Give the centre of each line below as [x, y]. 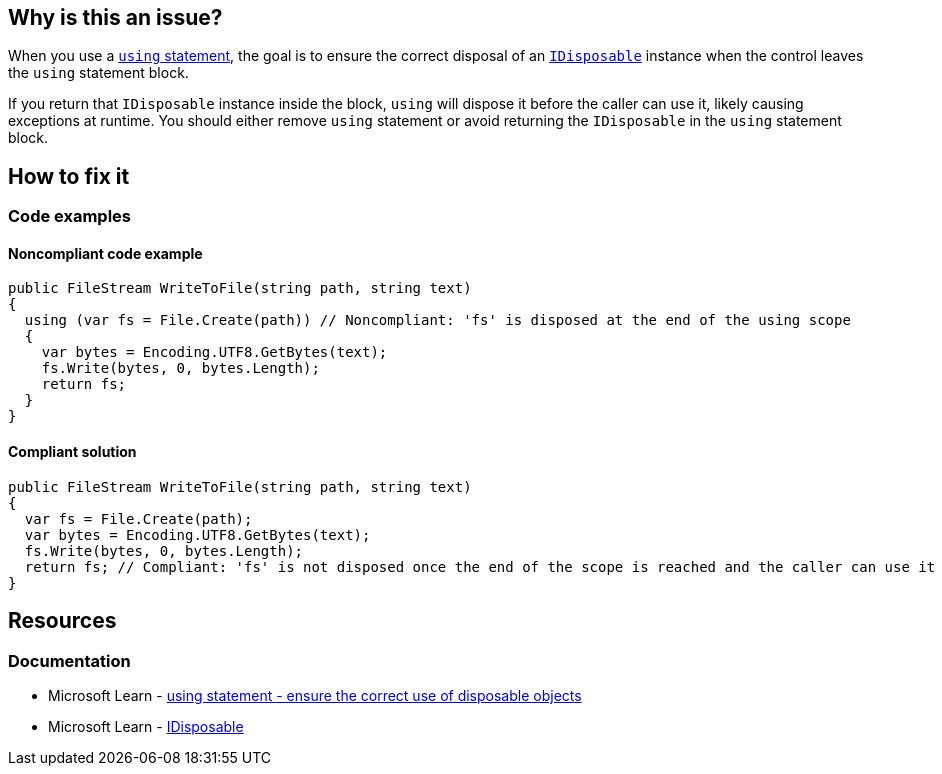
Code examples [70, 216]
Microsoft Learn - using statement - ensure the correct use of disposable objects [315, 695]
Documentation [69, 660]
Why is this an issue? [115, 17]
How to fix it [69, 176]
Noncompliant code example [105, 253]
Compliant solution [72, 452]
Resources [62, 621]
